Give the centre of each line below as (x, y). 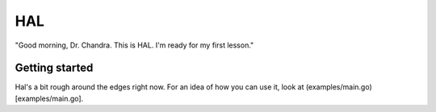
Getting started (54, 68)
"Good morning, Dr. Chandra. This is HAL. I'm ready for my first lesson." (134, 45)
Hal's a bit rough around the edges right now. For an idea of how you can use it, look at (159, 87)
